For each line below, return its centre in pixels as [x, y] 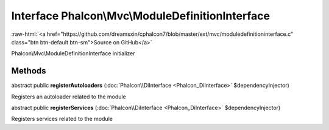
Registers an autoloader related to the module [69, 97]
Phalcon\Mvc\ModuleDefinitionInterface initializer [73, 53]
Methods [29, 71]
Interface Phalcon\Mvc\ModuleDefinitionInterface [141, 16]
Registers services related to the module [62, 119]
